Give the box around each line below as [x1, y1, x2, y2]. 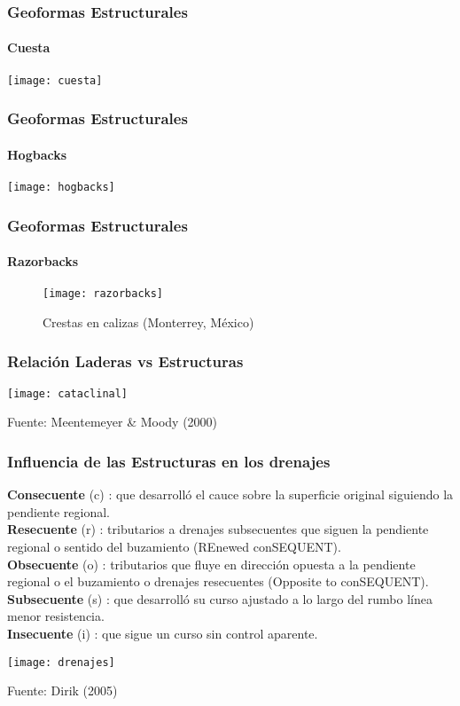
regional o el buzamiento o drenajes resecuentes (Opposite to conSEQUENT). [7, 572, 429, 591]
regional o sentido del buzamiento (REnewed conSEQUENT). [7, 537, 341, 555]
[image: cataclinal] [7, 387, 129, 400]
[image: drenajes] [7, 655, 115, 669]
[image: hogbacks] [7, 180, 115, 193]
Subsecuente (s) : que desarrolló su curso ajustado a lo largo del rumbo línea [7, 589, 433, 608]
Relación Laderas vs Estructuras [7, 350, 244, 373]
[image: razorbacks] [43, 287, 164, 301]
